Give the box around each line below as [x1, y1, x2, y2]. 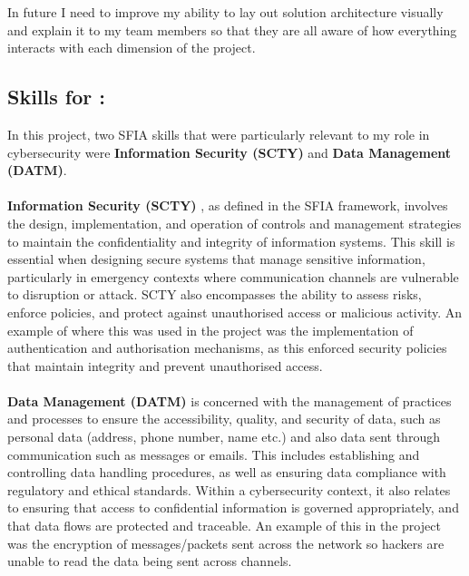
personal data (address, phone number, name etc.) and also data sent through [7, 427, 440, 446]
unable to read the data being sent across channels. [7, 552, 292, 571]
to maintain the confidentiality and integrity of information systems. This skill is [7, 231, 455, 250]
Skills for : [7, 83, 105, 111]
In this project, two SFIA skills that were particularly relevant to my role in [7, 124, 430, 143]
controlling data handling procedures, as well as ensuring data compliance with [7, 463, 446, 482]
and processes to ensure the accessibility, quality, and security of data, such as [7, 409, 441, 428]
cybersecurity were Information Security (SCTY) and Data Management [7, 142, 452, 161]
